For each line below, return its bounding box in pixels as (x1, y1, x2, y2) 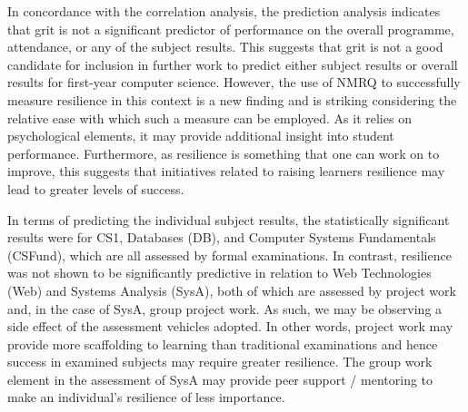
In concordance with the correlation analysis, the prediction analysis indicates (7, 2, 441, 20)
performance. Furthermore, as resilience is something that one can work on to (7, 143, 440, 162)
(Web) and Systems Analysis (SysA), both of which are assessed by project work (7, 280, 456, 299)
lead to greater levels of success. (7, 179, 184, 198)
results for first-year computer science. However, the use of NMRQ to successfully (7, 73, 461, 92)
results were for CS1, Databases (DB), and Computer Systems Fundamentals (7, 228, 436, 247)
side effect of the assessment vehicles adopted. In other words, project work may (7, 317, 453, 336)
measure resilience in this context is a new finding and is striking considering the (7, 90, 457, 109)
